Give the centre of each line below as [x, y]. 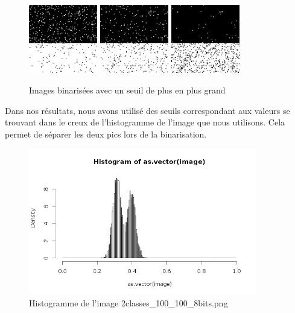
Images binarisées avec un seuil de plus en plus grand [127, 90]
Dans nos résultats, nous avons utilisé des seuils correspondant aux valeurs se [147, 110]
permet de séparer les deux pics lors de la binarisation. [106, 134]
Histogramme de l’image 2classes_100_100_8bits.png [128, 303]
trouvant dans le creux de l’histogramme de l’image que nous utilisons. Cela [145, 122]
